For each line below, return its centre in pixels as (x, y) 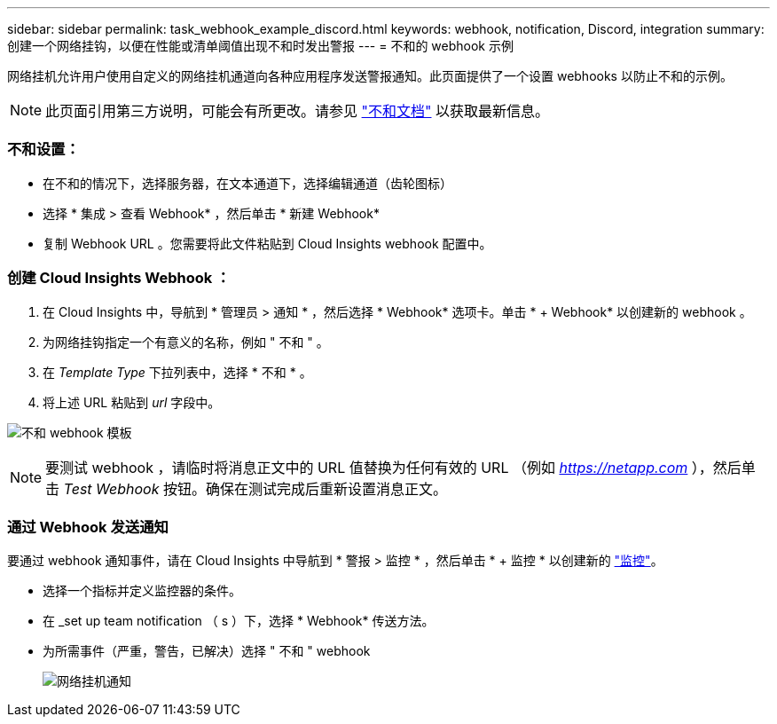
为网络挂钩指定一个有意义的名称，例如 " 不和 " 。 (186, 342)
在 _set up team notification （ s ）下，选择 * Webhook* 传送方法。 (239, 621)
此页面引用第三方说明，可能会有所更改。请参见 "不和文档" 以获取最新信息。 (298, 111)
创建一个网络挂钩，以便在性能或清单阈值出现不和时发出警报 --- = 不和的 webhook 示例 (260, 46)
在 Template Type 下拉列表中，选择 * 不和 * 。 (177, 372)
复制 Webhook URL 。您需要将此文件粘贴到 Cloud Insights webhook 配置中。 (267, 243)
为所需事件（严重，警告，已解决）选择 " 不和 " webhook (207, 651)
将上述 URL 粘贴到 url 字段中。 (132, 402)
